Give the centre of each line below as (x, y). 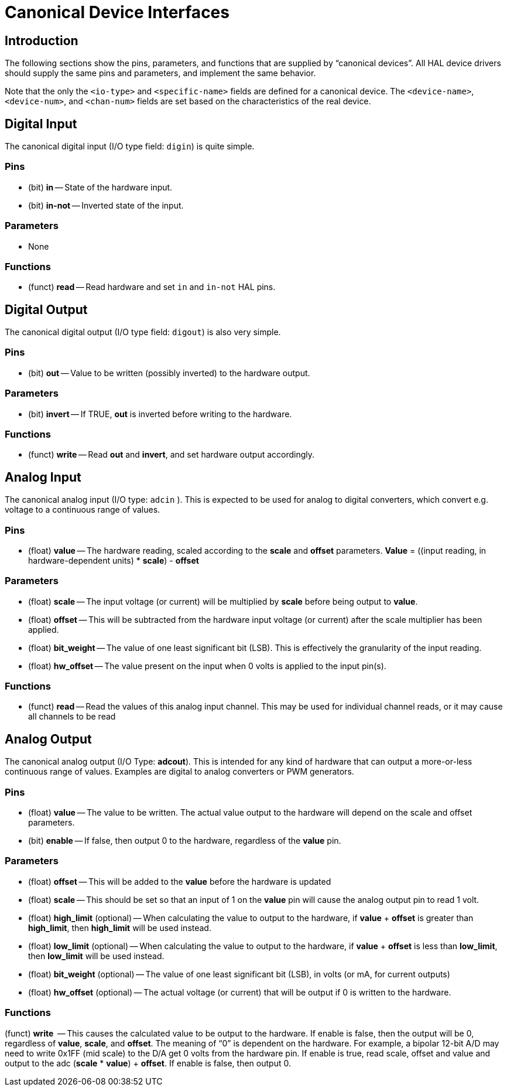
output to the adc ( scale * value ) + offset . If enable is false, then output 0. (148, 1063)
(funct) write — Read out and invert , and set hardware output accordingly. (172, 455)
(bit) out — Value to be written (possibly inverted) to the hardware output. (169, 373)
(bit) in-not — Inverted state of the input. (106, 205)
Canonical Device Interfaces (117, 12)
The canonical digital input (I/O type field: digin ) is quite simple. (130, 146)
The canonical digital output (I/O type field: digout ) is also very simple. (143, 332)
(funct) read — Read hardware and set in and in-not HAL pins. (152, 287)
